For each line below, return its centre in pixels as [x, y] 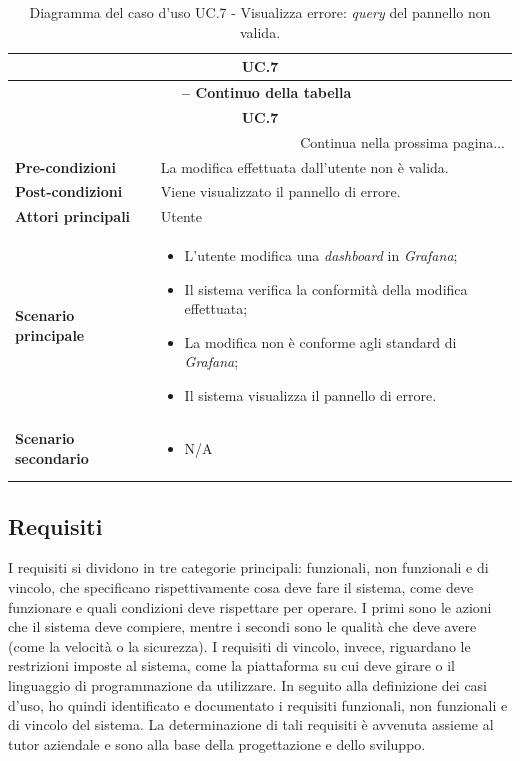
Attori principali [73, 216]
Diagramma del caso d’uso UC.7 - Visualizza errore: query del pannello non [260, 12]
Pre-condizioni [66, 166]
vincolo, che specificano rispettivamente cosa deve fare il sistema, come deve [241, 587]
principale [50, 334]
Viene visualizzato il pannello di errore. [280, 191]
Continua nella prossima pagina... [402, 141]
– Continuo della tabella [267, 92]
